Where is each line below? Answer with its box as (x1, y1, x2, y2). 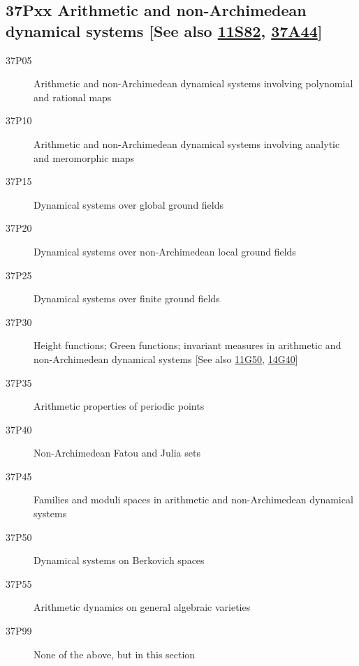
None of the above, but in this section (34, 646, 196, 661)
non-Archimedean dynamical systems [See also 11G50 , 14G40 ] (34, 351, 298, 366)
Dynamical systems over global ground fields (34, 197, 224, 212)
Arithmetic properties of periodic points (34, 399, 205, 413)
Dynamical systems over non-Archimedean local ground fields (34, 244, 296, 258)
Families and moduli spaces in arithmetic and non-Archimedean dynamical (34, 492, 353, 507)
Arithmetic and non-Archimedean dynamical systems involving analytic (34, 136, 340, 151)
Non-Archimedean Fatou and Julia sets (34, 445, 200, 460)
